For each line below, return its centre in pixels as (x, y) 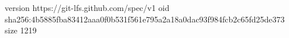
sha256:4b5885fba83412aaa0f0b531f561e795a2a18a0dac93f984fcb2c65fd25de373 (145, 19)
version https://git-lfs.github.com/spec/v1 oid (87, 7)
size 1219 (21, 30)
